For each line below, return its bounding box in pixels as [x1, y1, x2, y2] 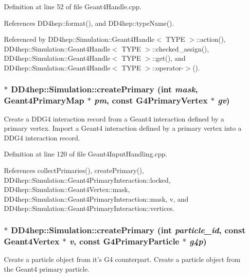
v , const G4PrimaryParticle [69, 235, 179, 247]
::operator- [152, 62, 184, 72]
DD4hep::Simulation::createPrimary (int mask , [11, 83, 198, 95]
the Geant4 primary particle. [4, 263, 90, 274]
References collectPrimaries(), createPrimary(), [4, 165, 144, 175]
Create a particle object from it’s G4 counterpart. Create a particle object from [4, 254, 241, 264]
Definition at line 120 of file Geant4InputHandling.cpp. [4, 149, 167, 159]
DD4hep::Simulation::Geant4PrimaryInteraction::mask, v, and [4, 193, 189, 204]
